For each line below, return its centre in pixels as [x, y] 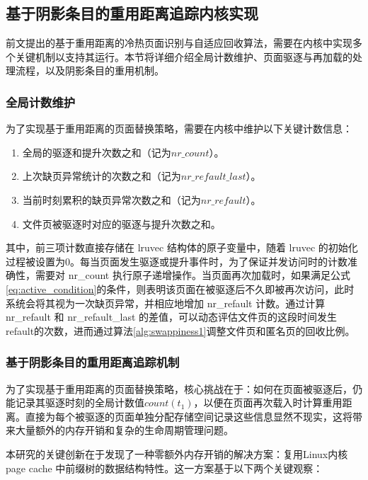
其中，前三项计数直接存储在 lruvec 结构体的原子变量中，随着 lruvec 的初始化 [182, 247]
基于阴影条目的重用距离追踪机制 [93, 362]
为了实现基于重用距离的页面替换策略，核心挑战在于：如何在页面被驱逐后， [179, 388]
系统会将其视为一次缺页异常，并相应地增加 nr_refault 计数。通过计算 [166, 303]
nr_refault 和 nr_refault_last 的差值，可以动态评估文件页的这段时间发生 [172, 317]
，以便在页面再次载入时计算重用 [268, 402]
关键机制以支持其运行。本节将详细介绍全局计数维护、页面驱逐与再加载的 [184, 56]
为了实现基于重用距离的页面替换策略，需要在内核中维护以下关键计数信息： [179, 128]
